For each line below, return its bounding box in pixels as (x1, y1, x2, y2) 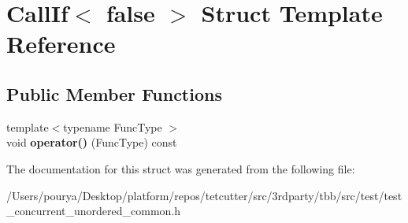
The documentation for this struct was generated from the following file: (6, 160, 355, 177)
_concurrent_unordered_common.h (6, 203, 181, 219)
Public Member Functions (6, 81, 222, 106)
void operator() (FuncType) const (6, 134, 177, 151)
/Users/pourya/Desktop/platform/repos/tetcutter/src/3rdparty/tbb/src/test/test (6, 187, 402, 203)
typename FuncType (63, 118, 162, 135)
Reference (6, 28, 116, 60)
